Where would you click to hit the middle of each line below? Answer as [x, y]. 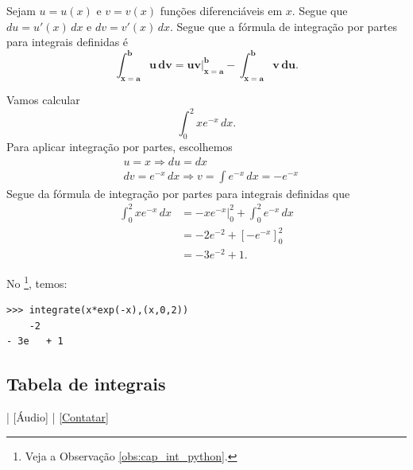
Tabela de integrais [86, 384]
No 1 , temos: [37, 282]
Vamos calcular [43, 100]
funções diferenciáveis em [221, 10]
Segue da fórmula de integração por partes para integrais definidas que [178, 193]
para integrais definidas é [68, 42]
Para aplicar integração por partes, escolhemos [120, 146]
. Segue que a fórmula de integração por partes [284, 26]
